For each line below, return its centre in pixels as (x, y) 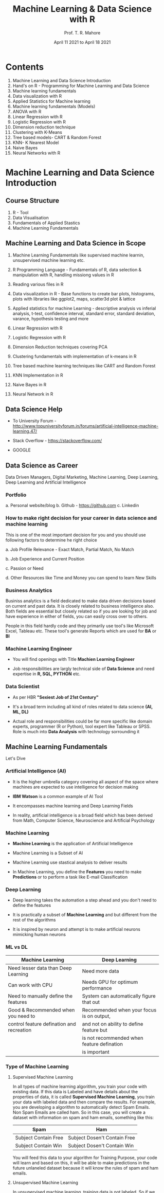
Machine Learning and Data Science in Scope (76, 244)
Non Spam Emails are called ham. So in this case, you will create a (79, 1112)
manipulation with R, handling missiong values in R (63, 275)
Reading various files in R (38, 284)
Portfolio (16, 495)
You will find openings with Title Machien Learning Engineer (73, 659)
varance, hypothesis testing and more (51, 318)
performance (97, 988)
